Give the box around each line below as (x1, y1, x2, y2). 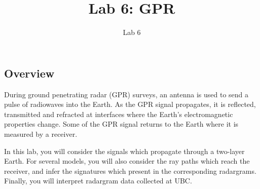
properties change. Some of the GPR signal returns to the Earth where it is (4, 119, 239, 129)
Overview (4, 65, 55, 81)
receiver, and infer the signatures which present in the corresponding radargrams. (4, 165, 256, 176)
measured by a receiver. (4, 128, 78, 139)
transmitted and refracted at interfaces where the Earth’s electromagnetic (4, 108, 233, 119)
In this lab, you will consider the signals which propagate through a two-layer (4, 145, 245, 156)
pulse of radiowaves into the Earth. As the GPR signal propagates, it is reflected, (4, 99, 256, 109)
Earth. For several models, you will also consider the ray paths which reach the (4, 156, 250, 166)
